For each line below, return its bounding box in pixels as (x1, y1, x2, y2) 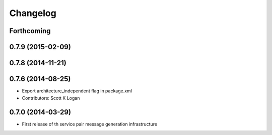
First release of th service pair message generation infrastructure (22, 121, 158, 127)
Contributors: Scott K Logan (22, 95, 80, 101)
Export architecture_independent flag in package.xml (22, 88, 132, 94)
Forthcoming (9, 27, 51, 35)
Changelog (9, 8, 56, 19)
